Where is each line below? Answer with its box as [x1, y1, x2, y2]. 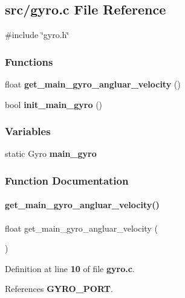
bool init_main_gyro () [5, 98, 103, 110]
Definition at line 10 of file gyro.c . [5, 262, 135, 274]
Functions [5, 54, 53, 69]
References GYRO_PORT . [5, 282, 113, 295]
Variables [5, 124, 51, 139]
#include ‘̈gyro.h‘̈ [5, 28, 70, 41]
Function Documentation [5, 173, 129, 188]
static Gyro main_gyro [5, 147, 97, 160]
